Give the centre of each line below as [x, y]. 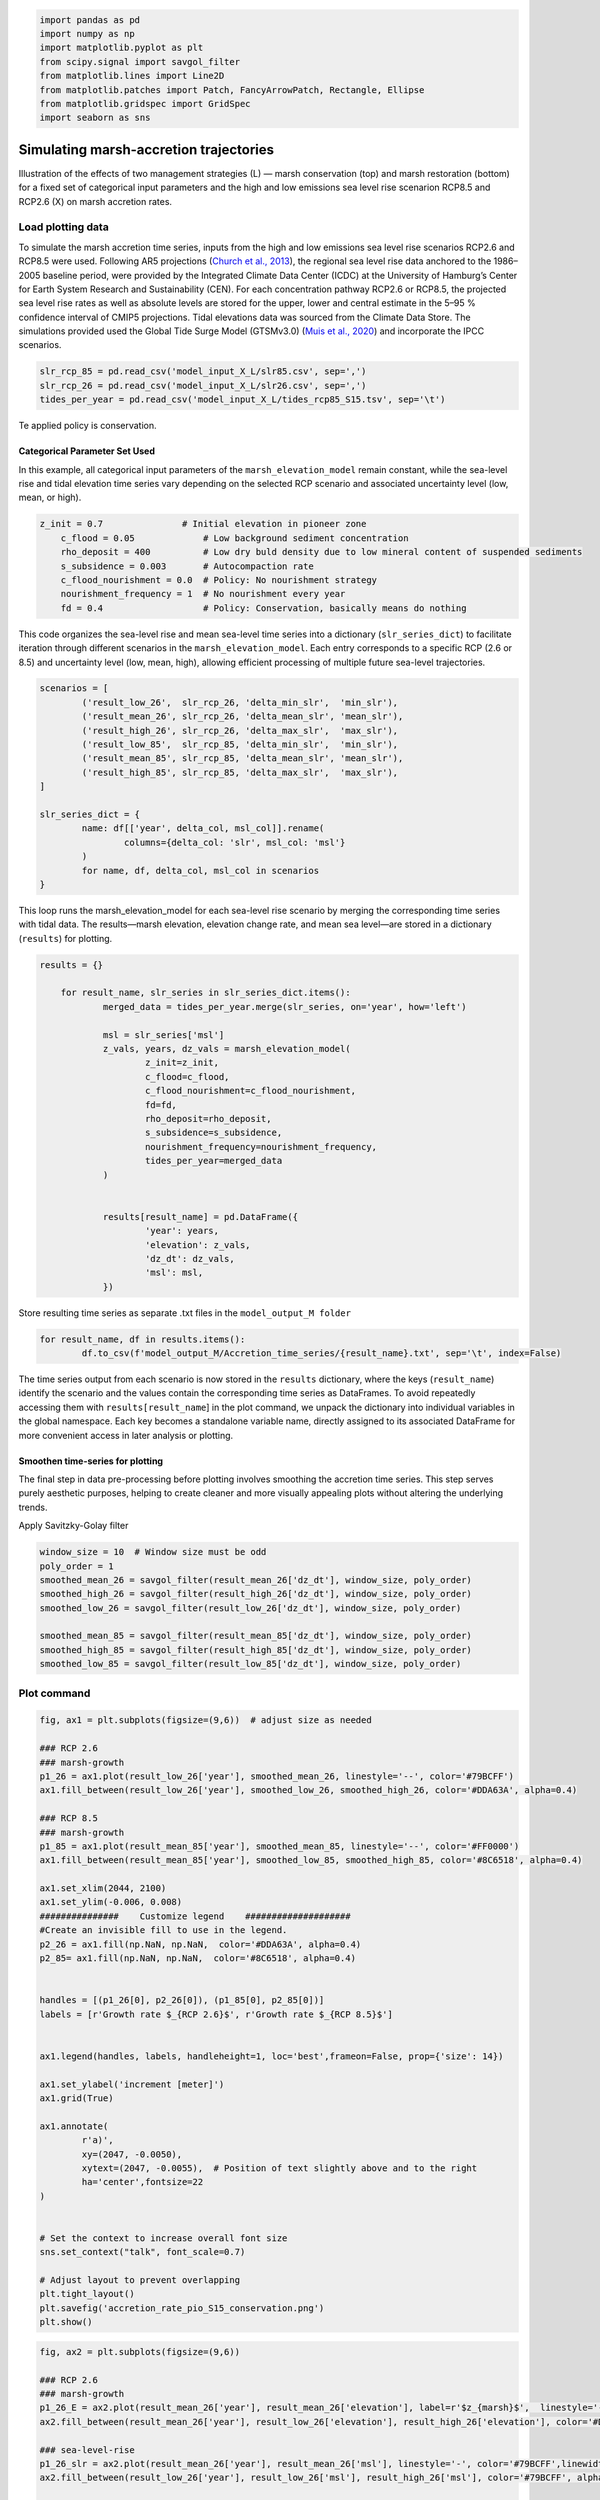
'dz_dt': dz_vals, [190, 1258]
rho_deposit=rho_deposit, [208, 1118]
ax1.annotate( [74, 2126]
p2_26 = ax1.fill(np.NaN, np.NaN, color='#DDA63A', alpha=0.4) [200, 1944]
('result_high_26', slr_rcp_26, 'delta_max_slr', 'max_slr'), [240, 730]
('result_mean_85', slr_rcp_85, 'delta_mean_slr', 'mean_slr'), [242, 758]
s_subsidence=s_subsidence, [214, 1133]
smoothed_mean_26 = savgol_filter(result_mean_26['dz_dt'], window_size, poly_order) [255, 1579]
